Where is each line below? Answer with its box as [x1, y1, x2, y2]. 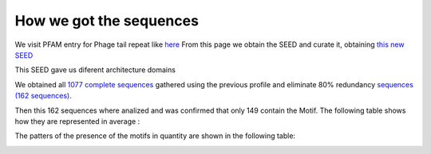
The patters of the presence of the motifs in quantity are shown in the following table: [14, 131, 295, 141]
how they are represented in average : [14, 116, 140, 126]
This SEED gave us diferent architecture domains [14, 65, 176, 75]
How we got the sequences [14, 12, 200, 29]
